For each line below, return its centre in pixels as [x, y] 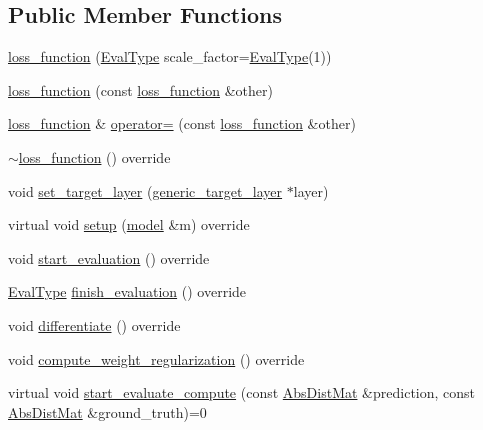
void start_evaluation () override [109, 257]
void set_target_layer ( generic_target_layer [145, 190]
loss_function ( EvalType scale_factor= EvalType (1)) [170, 56]
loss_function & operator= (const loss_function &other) [182, 123]
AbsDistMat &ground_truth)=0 [107, 411]
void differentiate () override [94, 324]
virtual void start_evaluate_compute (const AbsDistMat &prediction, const [242, 392]
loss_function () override [94, 156]
